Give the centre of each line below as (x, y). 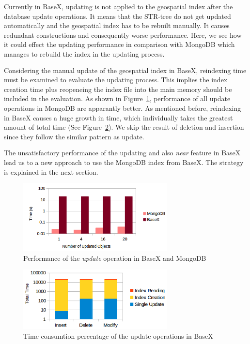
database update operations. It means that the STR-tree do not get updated (117, 16)
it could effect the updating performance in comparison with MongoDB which (119, 44)
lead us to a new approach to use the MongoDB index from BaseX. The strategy (124, 162)
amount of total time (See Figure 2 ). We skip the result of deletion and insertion (124, 127)
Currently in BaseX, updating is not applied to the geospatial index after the (118, 6)
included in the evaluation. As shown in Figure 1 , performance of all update (117, 98)
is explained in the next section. (51, 172)
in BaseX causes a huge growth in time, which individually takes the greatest (118, 117)
